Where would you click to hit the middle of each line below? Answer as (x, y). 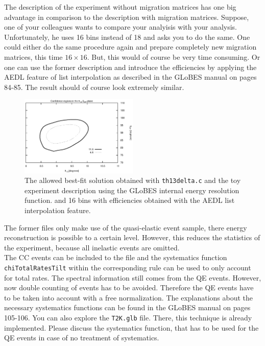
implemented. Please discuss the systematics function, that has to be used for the (131, 327)
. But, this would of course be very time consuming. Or (174, 56)
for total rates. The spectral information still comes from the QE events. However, (133, 277)
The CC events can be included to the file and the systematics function (116, 257)
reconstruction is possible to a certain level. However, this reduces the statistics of (132, 237)
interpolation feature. (58, 210)
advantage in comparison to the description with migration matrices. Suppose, (127, 17)
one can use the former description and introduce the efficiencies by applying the (130, 67)
